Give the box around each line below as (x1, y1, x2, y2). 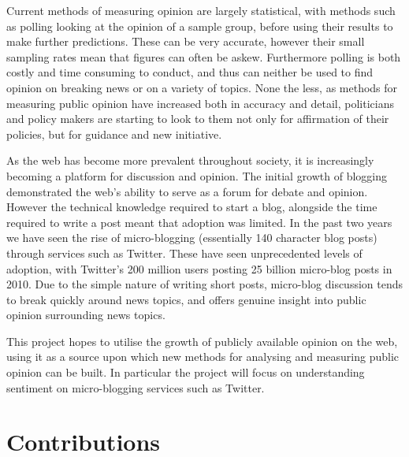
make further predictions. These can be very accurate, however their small (6, 33, 365, 50)
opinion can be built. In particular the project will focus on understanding (6, 364, 365, 381)
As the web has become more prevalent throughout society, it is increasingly (6, 152, 374, 169)
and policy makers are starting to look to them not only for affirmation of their (6, 110, 389, 127)
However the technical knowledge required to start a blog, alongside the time (6, 199, 377, 215)
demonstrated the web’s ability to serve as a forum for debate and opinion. (6, 183, 368, 199)
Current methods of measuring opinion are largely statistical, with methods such (6, 2, 396, 18)
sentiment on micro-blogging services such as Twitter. (6, 379, 265, 396)
